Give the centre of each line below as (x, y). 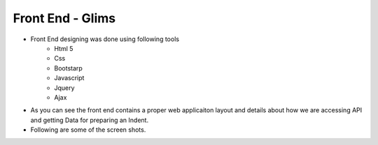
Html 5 (64, 48)
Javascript (69, 78)
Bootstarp (69, 68)
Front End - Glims (64, 18)
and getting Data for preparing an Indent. (90, 120)
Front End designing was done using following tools (105, 39)
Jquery (64, 88)
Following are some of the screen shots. (88, 130)
